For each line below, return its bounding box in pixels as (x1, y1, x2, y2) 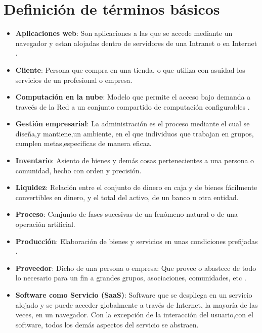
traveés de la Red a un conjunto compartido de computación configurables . (15, 101, 250, 112)
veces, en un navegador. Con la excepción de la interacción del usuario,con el (15, 309, 253, 320)
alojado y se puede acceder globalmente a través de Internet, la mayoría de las (15, 299, 258, 310)
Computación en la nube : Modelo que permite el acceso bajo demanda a (15, 91, 251, 102)
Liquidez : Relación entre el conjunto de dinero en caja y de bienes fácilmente (15, 182, 257, 193)
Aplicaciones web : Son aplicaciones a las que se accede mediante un (15, 28, 233, 38)
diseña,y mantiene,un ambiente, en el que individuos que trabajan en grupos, (15, 128, 254, 138)
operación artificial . (15, 219, 75, 229)
